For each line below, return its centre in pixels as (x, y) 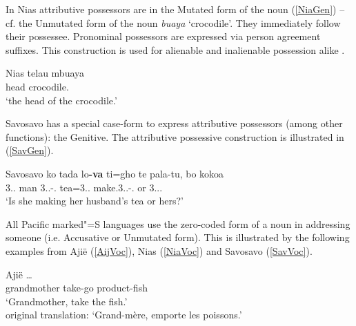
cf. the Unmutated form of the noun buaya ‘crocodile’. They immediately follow (173, 22)
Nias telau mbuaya (45, 73)
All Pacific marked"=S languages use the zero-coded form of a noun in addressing (178, 223)
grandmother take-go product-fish (77, 288)
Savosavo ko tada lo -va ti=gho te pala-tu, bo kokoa (115, 173)
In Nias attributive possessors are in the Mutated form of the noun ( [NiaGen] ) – (175, 9)
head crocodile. (37, 86)
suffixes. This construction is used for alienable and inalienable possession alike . (175, 49)
